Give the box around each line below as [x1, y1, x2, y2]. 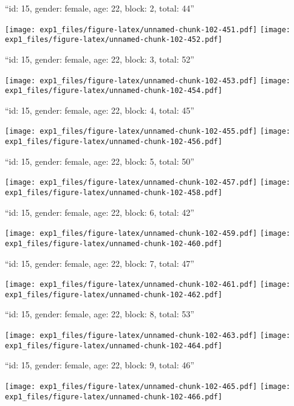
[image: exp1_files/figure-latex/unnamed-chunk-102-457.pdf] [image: [5, 178, 291, 187]
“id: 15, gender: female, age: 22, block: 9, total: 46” [5, 359, 194, 371]
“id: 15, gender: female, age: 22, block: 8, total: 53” [5, 308, 194, 320]
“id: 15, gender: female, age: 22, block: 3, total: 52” [5, 52, 194, 65]
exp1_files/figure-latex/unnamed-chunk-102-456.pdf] [5, 137, 222, 146]
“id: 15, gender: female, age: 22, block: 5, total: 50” [5, 154, 194, 167]
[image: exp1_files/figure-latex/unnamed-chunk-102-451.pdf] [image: [5, 25, 291, 34]
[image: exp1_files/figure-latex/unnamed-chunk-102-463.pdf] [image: [5, 331, 291, 340]
